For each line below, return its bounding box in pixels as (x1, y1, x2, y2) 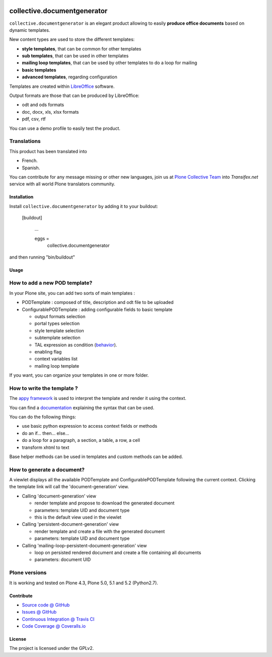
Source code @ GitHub (22, 601, 70, 608)
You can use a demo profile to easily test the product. (9, 125, 121, 131)
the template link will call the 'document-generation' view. (9, 484, 129, 490)
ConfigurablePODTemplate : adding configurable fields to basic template (22, 306, 173, 313)
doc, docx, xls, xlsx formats (22, 109, 79, 115)
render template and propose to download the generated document (34, 500, 175, 506)
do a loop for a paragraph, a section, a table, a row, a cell (22, 437, 141, 443)
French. (22, 158, 38, 164)
